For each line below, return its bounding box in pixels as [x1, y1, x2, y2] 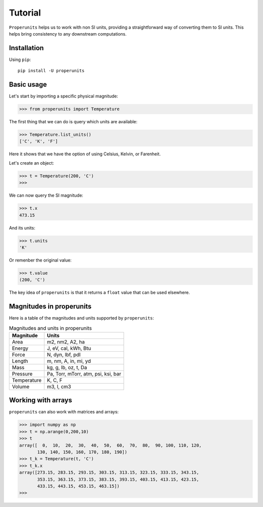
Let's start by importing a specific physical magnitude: [9, 93, 118, 99]
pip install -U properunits [18, 68, 85, 74]
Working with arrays [9, 396, 73, 404]
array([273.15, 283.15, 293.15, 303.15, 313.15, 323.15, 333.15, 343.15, [19, 470, 199, 475]
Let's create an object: [9, 160, 55, 166]
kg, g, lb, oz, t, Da [47, 364, 87, 371]
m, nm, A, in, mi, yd [47, 357, 91, 364]
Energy [12, 345, 29, 352]
